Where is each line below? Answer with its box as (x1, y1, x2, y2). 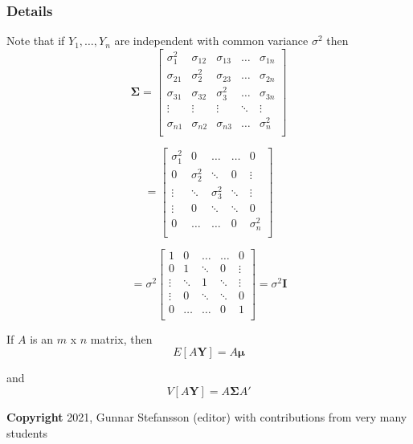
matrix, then (90, 330, 153, 347)
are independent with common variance (114, 32, 309, 49)
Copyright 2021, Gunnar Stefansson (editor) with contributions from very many (6, 409, 407, 426)
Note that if (6, 32, 65, 49)
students (6, 424, 48, 441)
